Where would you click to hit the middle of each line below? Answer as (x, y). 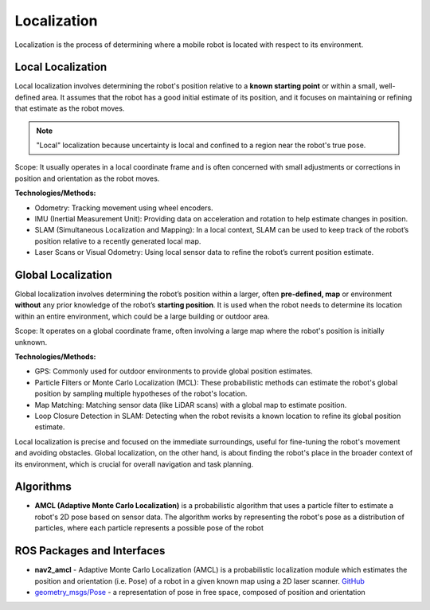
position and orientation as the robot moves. (87, 178)
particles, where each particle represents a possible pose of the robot (149, 528)
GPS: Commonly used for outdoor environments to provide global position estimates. (174, 371)
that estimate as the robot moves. (70, 108)
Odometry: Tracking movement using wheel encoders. (124, 208)
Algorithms (43, 487)
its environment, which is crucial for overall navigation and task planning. (134, 464)
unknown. (31, 342)
